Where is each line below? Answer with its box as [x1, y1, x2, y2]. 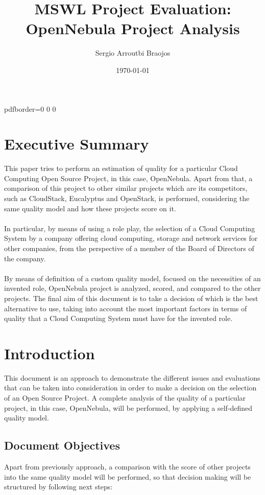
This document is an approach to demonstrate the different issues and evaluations [4, 372, 260, 383]
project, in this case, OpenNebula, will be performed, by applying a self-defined [4, 402, 253, 413]
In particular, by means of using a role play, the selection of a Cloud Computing [4, 222, 255, 233]
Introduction [4, 342, 95, 363]
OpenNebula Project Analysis [26, 18, 240, 39]
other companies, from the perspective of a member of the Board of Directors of [4, 242, 254, 253]
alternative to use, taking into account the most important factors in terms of [4, 303, 247, 313]
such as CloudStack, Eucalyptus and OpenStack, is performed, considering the [4, 193, 250, 203]
